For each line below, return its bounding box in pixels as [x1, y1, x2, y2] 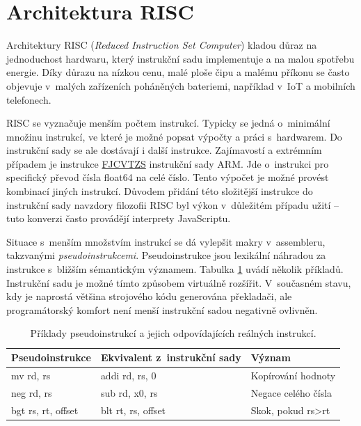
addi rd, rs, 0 [100, 368, 157, 382]
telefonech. [6, 92, 51, 106]
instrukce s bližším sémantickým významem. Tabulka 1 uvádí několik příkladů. [6, 262, 344, 276]
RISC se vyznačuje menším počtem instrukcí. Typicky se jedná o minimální [6, 116, 330, 130]
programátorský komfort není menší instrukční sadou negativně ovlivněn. [6, 302, 318, 317]
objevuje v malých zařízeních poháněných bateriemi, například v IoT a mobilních [6, 78, 355, 93]
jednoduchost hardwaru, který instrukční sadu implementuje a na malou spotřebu [6, 51, 355, 65]
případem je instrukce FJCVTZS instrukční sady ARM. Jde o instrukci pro [6, 156, 329, 171]
